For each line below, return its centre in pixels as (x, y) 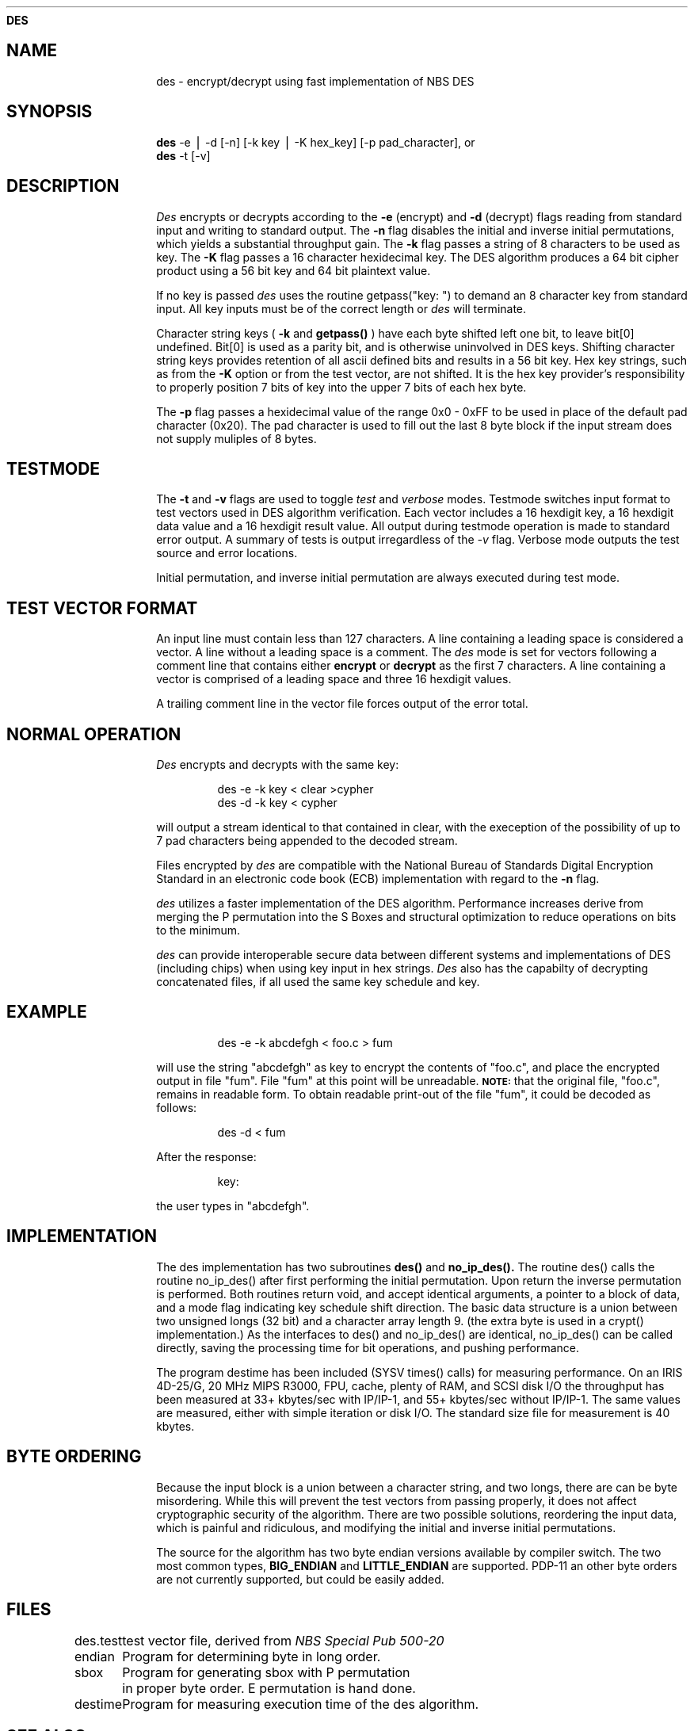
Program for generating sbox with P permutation (266, 1673)
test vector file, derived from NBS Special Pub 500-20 (283, 1641)
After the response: (206, 1156)
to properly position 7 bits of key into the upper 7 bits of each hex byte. (341, 387)
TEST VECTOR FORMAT (102, 608)
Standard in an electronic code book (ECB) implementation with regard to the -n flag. (378, 879)
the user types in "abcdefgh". (233, 1206)
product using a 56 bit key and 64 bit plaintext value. (294, 270)
